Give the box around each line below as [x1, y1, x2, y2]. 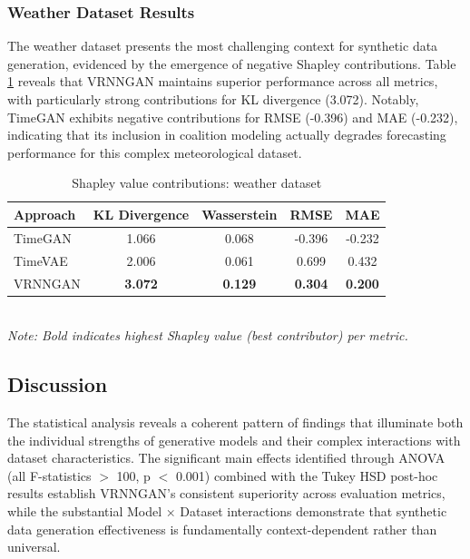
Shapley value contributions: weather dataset [72, 173, 322, 192]
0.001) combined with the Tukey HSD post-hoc [175, 466, 438, 485]
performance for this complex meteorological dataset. [7, 142, 302, 162]
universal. [7, 537, 61, 556]
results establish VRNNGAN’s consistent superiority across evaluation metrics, [7, 484, 446, 503]
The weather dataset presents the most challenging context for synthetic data [7, 36, 438, 55]
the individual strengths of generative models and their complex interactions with [7, 430, 461, 449]
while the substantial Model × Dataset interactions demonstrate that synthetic [7, 501, 447, 520]
